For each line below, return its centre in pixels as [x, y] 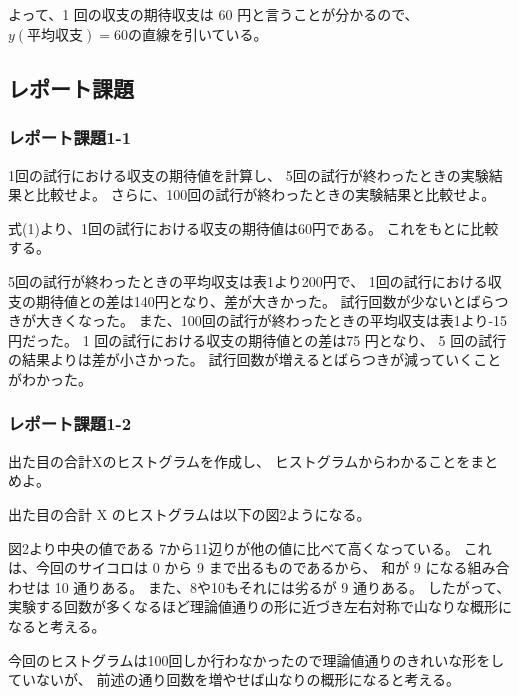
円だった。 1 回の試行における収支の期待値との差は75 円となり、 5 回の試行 [257, 339]
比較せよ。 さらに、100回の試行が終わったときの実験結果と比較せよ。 [265, 194]
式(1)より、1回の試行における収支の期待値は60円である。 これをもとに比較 [253, 227]
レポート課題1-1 [70, 137]
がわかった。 [50, 378]
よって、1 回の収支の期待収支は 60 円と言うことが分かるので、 [213, 14]
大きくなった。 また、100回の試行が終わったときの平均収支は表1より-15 [271, 320]
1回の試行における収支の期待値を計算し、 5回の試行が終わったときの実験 [248, 174]
